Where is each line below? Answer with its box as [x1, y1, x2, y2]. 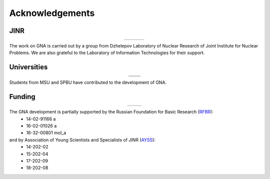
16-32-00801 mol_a [26, 130, 66, 136]
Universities [9, 63, 48, 71]
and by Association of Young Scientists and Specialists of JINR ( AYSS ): [9, 136, 156, 142]
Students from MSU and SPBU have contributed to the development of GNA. [9, 79, 167, 85]
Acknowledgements [9, 7, 95, 18]
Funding [9, 92, 36, 101]
